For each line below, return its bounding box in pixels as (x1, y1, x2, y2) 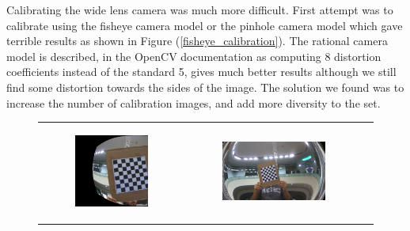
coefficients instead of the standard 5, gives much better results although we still (6, 63, 397, 80)
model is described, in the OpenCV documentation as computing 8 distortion (6, 47, 382, 64)
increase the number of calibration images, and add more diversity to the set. (6, 94, 381, 111)
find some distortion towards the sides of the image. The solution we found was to (6, 78, 404, 95)
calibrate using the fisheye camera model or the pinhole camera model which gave (6, 17, 403, 33)
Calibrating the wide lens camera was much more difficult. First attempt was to (6, 2, 393, 17)
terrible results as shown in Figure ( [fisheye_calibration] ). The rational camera (6, 32, 388, 49)
